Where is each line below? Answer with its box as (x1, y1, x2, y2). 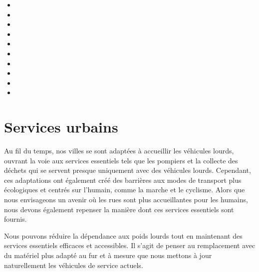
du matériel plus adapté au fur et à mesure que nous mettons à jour (4, 250, 212, 260)
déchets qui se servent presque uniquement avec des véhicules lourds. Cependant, (4, 165, 251, 175)
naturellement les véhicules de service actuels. (4, 260, 143, 270)
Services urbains (4, 117, 118, 137)
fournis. (4, 214, 27, 224)
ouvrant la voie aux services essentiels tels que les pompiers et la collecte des (4, 155, 238, 165)
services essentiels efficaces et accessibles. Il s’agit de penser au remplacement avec (4, 240, 256, 251)
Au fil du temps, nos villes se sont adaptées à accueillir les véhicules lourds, (4, 145, 234, 156)
